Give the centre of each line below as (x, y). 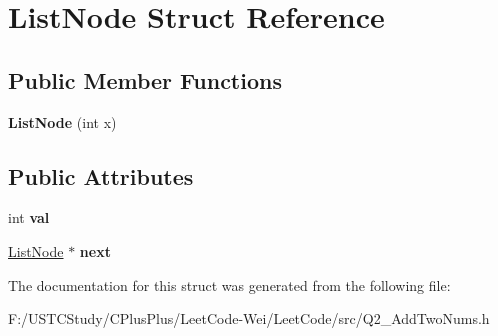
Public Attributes (101, 175)
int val (29, 217)
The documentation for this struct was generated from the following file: (229, 284)
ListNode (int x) (62, 121)
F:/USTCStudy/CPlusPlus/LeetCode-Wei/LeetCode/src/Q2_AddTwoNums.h (249, 318)
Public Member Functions (145, 79)
